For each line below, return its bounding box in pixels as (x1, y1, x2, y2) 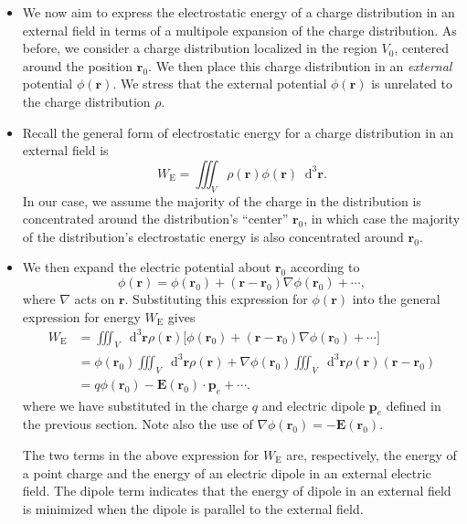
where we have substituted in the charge (22, 395, 249, 414)
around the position (22, 56, 133, 75)
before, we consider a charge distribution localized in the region (22, 38, 377, 58)
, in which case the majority (303, 209, 461, 228)
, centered (394, 38, 449, 58)
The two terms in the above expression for (22, 445, 260, 464)
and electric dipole (261, 395, 366, 414)
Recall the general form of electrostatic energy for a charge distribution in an (22, 122, 454, 141)
